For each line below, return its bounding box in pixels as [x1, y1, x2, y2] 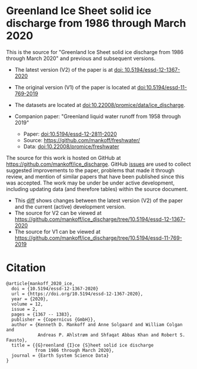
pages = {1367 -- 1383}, [11, 311, 72, 317]
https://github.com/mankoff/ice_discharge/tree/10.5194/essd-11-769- [14, 234, 182, 241]
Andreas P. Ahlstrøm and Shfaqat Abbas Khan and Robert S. [37, 332, 185, 338]
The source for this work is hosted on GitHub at [6, 154, 121, 161]
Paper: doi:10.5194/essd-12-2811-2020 [23, 130, 117, 137]
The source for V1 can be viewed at [14, 228, 101, 235]
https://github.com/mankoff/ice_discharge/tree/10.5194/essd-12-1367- [14, 216, 186, 223]
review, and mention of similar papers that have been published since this [6, 173, 185, 180]
